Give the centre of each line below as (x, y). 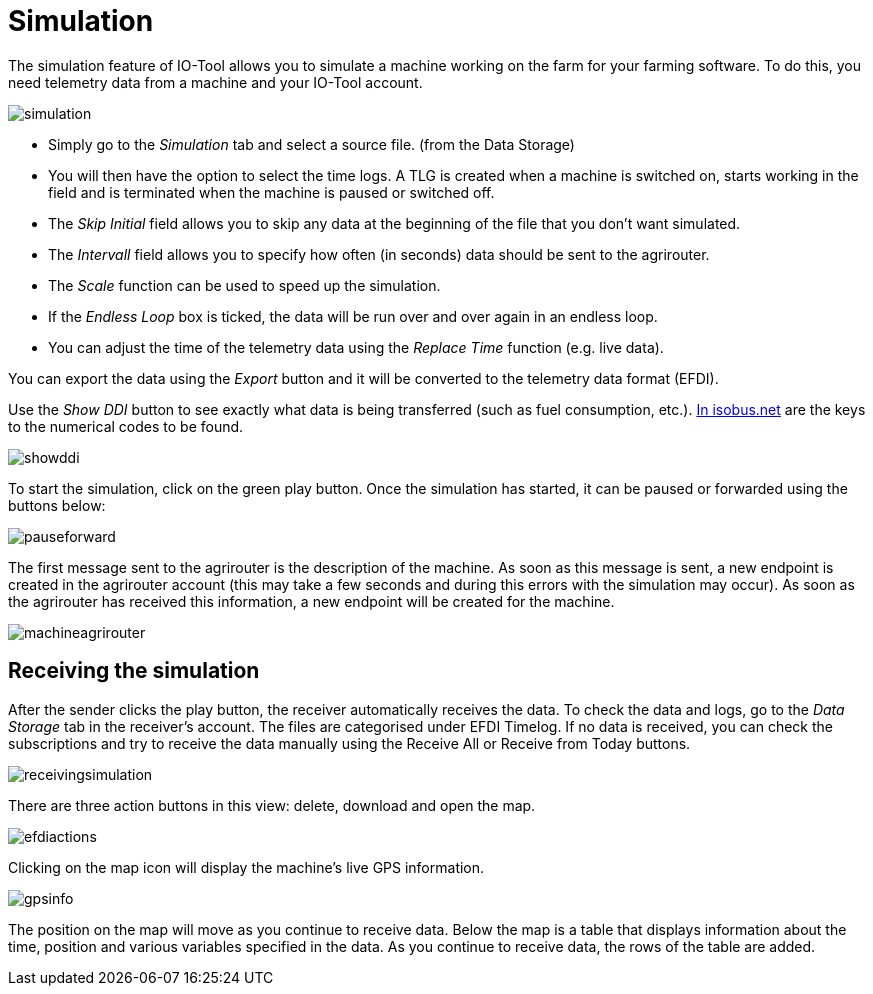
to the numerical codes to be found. (126, 426)
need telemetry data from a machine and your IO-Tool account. (215, 82)
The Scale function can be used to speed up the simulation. (244, 285)
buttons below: (57, 505)
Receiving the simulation (134, 671)
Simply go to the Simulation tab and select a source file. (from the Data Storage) (311, 144)
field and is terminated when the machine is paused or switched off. (271, 192)
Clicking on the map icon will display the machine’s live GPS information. (246, 867)
